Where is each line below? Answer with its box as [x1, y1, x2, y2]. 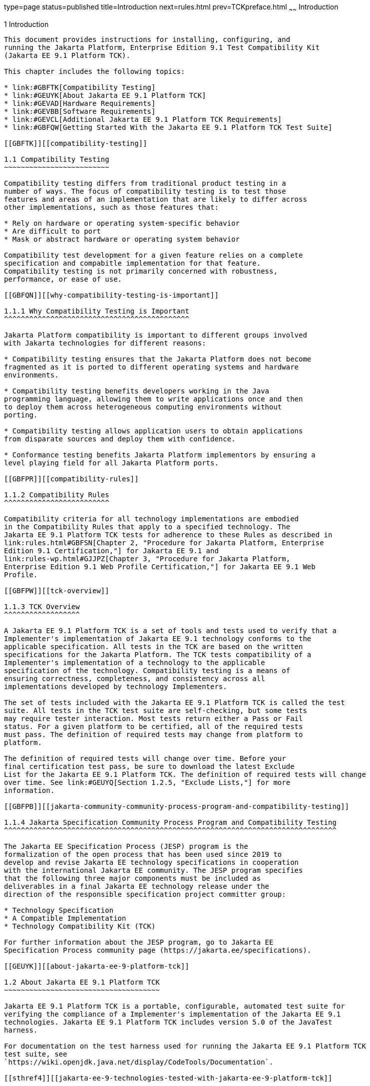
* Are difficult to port [4, 227, 101, 235]
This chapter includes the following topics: [4, 67, 185, 75]
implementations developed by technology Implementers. [4, 682, 227, 691]
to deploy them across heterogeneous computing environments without [4, 402, 282, 411]
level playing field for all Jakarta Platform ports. [4, 458, 219, 467]
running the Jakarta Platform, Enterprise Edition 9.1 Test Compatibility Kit [4, 43, 320, 51]
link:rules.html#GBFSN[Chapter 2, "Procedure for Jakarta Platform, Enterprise [4, 538, 324, 547]
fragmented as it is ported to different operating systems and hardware [4, 362, 299, 371]
